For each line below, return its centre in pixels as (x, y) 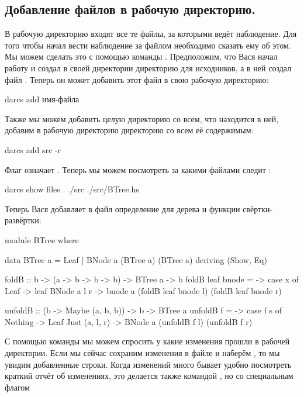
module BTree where (42, 239)
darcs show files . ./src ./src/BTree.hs (72, 189)
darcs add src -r (33, 149)
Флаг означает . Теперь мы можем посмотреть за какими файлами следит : (138, 169)
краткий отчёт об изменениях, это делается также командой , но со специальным (149, 376)
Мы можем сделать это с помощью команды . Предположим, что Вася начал (141, 56)
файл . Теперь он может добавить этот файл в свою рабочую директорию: (137, 79)
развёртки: (23, 220)
